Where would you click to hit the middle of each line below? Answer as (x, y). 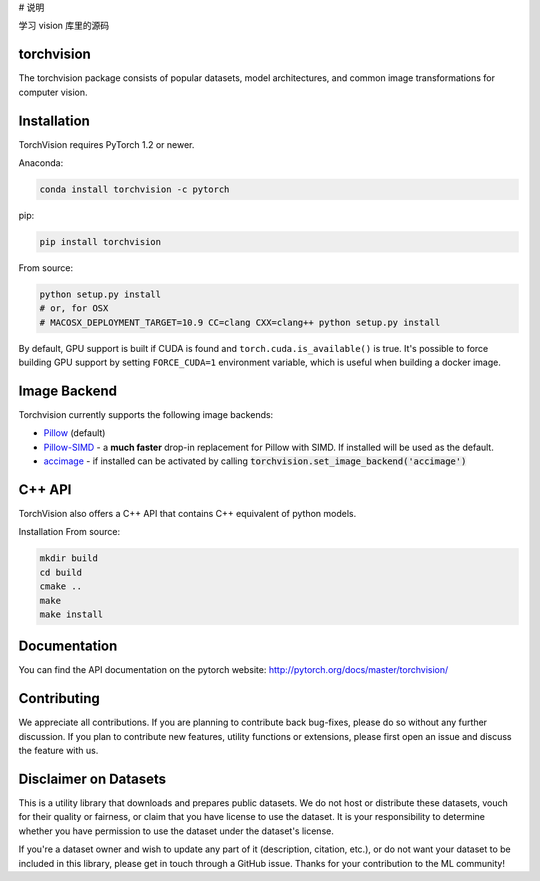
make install (71, 614)
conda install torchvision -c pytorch (134, 189)
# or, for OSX (74, 308)
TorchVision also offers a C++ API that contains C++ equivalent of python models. (187, 514)
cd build (61, 572)
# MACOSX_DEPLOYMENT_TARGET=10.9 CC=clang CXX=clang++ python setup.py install (240, 322)
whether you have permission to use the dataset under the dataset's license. (176, 831)
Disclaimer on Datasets (92, 778)
